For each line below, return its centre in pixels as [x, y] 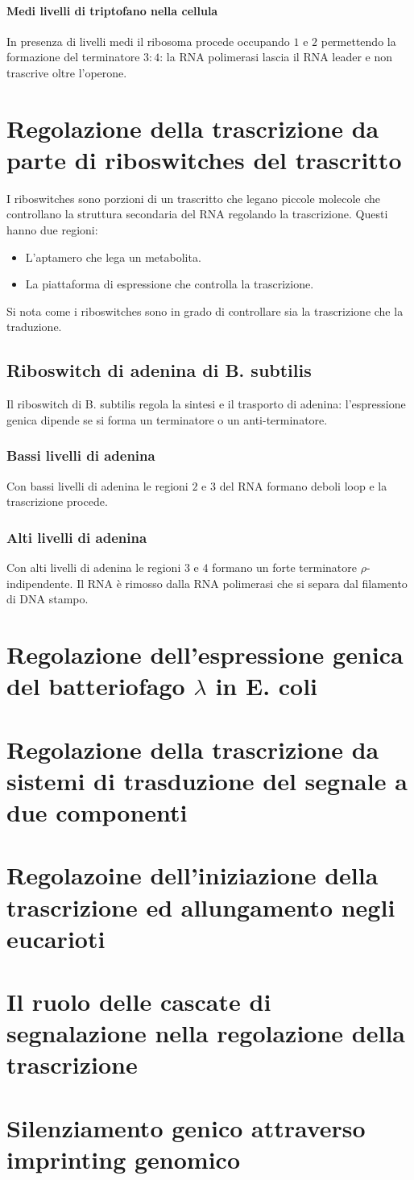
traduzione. [34, 327]
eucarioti [56, 938]
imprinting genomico [124, 1159]
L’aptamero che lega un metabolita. [113, 257]
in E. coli [267, 686]
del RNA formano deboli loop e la [303, 485]
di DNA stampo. [48, 599]
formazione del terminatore [73, 57]
